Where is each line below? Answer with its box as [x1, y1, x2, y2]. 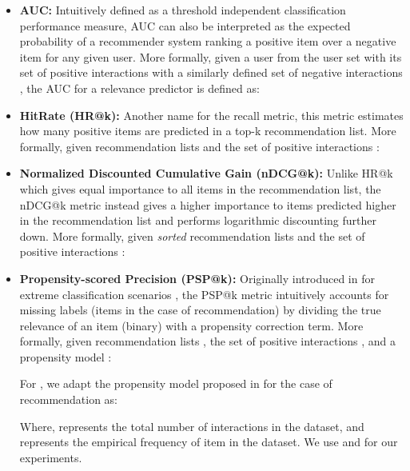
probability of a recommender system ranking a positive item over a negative [19, 33, 396, 50]
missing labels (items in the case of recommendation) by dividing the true [19, 301, 381, 318]
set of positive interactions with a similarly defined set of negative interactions [19, 64, 403, 81]
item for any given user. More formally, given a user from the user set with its [19, 48, 402, 65]
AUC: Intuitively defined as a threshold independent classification [19, 2, 346, 18]
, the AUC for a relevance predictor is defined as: [19, 79, 260, 96]
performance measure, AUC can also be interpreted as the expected [19, 17, 351, 34]
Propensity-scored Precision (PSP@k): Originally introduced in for [19, 269, 375, 286]
